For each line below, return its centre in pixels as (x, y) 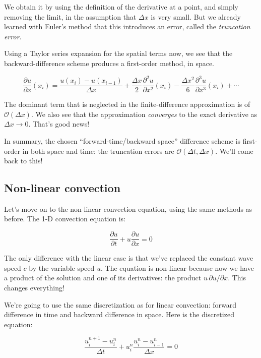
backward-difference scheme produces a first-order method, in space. (109, 63)
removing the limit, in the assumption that (70, 16)
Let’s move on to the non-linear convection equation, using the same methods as (128, 208)
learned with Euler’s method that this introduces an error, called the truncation (127, 26)
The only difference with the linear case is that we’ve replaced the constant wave (129, 258)
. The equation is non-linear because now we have (177, 267)
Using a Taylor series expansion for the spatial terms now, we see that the (118, 53)
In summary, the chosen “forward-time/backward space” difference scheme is (122, 140)
